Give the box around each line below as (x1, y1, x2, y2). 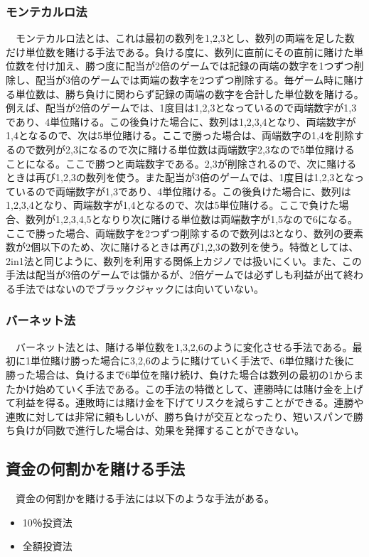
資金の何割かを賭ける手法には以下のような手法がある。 (15, 491, 274, 506)
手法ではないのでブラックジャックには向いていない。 (15, 281, 264, 296)
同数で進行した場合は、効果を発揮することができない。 (45, 423, 304, 438)
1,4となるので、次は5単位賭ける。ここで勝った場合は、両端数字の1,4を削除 (6, 128, 354, 143)
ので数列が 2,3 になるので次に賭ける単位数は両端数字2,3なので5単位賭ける (15, 141, 355, 156)
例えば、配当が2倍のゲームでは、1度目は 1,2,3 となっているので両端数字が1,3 (6, 100, 357, 115)
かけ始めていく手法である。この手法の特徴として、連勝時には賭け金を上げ (15, 381, 363, 396)
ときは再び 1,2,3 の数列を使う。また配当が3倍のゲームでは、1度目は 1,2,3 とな (6, 170, 354, 185)
